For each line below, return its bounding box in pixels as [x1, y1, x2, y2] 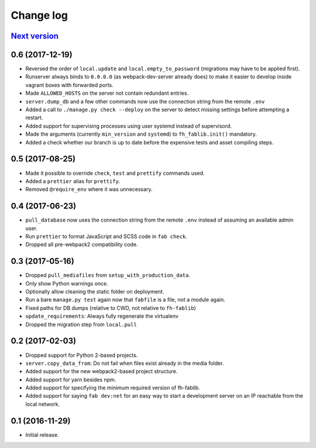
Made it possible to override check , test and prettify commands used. [25, 170, 205, 177]
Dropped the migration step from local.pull [25, 321, 137, 328]
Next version [11, 31, 59, 41]
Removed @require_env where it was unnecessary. [25, 186, 153, 193]
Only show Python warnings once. [25, 280, 108, 287]
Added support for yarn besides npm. [25, 376, 116, 383]
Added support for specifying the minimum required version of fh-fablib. [25, 384, 200, 391]
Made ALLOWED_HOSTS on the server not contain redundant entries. [25, 89, 189, 97]
